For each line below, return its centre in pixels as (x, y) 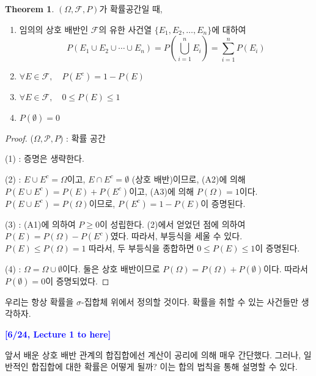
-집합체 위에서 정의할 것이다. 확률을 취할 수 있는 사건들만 (190, 301)
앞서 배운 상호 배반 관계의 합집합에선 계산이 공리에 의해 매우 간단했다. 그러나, (153, 354)
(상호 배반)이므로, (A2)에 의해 (189, 179)
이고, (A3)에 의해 (162, 191)
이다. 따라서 (286, 268)
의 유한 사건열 (125, 29)
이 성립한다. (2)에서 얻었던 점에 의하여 (173, 224)
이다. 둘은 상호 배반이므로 (111, 268)
